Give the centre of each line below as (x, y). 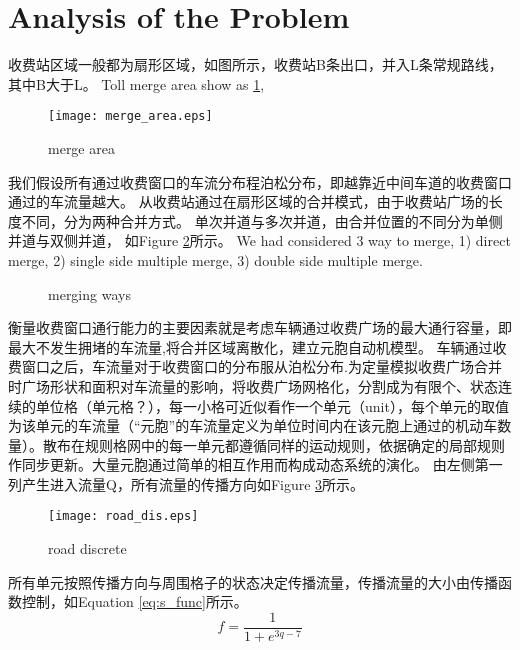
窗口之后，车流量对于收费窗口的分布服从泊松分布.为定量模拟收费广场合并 (261, 366)
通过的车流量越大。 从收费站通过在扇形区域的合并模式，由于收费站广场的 (248, 201)
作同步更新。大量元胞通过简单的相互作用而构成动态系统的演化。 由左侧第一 (255, 464)
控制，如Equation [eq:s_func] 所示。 (134, 601)
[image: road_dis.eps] (123, 516)
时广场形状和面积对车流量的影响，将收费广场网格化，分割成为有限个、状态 (253, 385)
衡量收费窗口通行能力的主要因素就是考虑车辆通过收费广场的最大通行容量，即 (260, 327)
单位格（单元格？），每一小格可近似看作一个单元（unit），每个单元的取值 (272, 405)
